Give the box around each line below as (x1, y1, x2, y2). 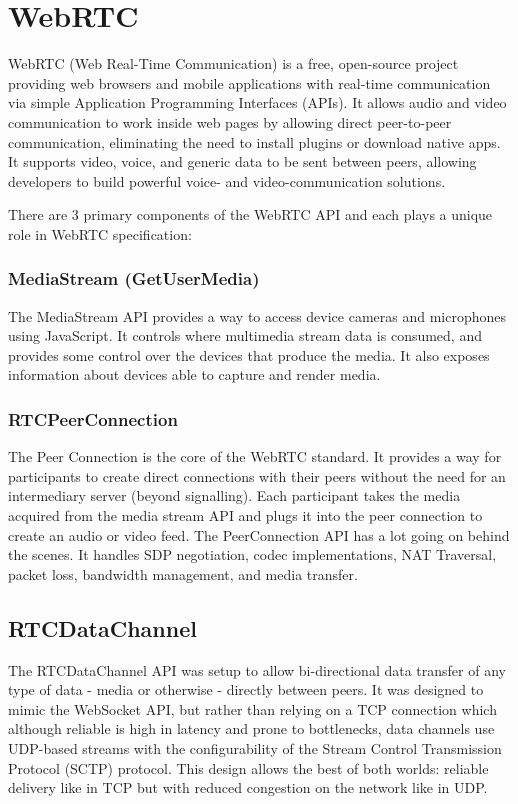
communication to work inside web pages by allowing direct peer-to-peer (8, 111, 452, 132)
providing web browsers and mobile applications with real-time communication (8, 72, 491, 93)
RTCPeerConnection (8, 406, 178, 431)
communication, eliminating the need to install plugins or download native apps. (8, 131, 501, 152)
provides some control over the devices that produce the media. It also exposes (8, 344, 490, 365)
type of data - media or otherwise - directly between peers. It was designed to (8, 679, 484, 700)
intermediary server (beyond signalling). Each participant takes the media (8, 485, 461, 506)
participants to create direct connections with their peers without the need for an (8, 465, 506, 486)
